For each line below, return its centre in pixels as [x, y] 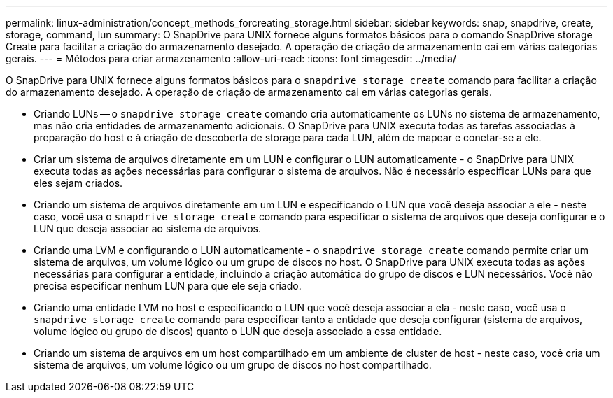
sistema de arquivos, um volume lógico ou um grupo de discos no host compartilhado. [233, 365]
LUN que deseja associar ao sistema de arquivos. [147, 228]
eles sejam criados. [78, 183]
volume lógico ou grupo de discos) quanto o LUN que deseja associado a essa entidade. [238, 331]
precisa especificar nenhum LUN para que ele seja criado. [168, 286]
